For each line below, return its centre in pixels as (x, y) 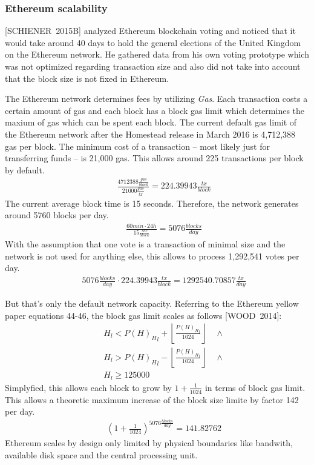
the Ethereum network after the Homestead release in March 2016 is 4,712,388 (150, 134)
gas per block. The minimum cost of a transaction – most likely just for (137, 146)
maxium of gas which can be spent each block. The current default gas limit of (151, 122)
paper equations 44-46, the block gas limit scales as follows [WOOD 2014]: (143, 315)
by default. (25, 169)
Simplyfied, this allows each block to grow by (88, 387)
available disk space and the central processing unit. (101, 454)
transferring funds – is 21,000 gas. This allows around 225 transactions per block (154, 158)
